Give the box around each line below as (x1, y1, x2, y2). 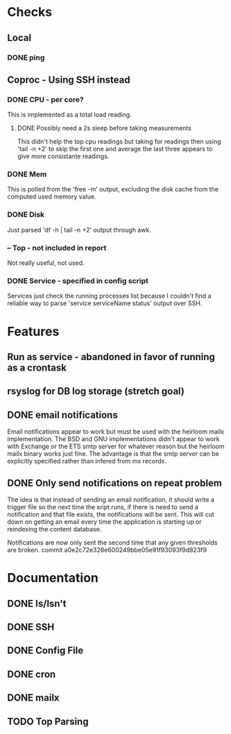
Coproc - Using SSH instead (7, 74, 130, 85)
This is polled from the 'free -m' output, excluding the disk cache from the (7, 185, 219, 194)
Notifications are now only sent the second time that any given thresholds (7, 538, 218, 547)
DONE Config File (7, 645, 84, 656)
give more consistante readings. (17, 152, 110, 160)
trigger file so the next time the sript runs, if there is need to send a (7, 502, 199, 511)
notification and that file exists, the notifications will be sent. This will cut (7, 510, 214, 518)
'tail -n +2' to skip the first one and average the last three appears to (17, 145, 213, 153)
